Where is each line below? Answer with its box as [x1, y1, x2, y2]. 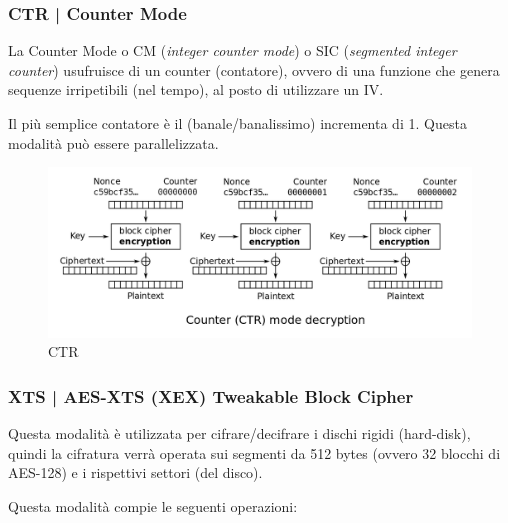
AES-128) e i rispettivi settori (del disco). [8, 462, 263, 483]
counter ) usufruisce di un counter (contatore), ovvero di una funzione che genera [8, 59, 500, 80]
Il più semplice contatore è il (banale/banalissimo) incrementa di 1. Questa [8, 113, 467, 133]
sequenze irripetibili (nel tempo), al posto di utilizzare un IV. [8, 79, 384, 100]
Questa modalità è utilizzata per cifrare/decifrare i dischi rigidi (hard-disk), [8, 423, 471, 444]
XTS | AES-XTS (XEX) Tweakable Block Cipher [8, 383, 414, 408]
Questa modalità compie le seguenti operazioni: [8, 495, 298, 516]
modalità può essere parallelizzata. [8, 132, 219, 153]
